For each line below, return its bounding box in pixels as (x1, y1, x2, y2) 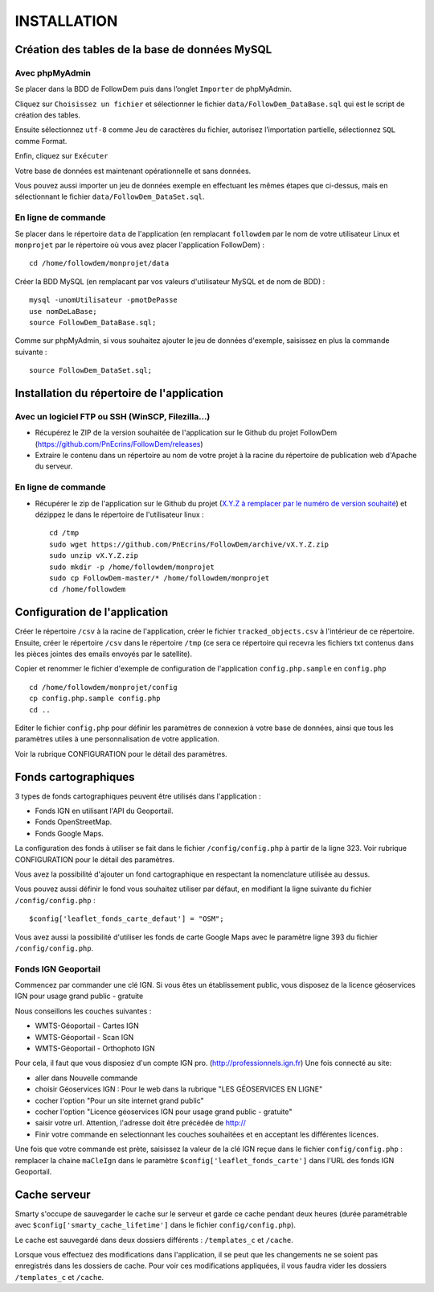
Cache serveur (14, 1187, 92, 1201)
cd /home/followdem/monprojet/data (29, 258, 170, 268)
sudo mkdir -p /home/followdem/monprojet (49, 562, 215, 572)
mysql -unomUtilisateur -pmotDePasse (29, 295, 178, 305)
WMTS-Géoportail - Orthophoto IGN (35, 1043, 156, 1054)
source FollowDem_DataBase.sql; (29, 318, 157, 327)
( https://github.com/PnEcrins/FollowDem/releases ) (35, 439, 204, 448)
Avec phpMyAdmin (14, 67, 92, 78)
